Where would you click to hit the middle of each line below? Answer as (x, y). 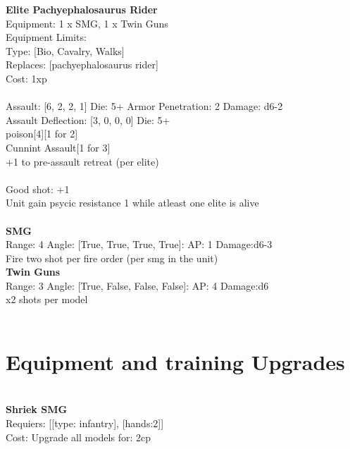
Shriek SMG (37, 409)
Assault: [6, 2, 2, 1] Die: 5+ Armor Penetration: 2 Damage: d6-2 (144, 106)
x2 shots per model (47, 299)
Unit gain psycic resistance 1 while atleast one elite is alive (132, 203)
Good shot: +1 (38, 189)
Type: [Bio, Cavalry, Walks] (65, 50)
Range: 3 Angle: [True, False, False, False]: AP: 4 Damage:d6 (137, 285)
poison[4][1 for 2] (42, 134)
